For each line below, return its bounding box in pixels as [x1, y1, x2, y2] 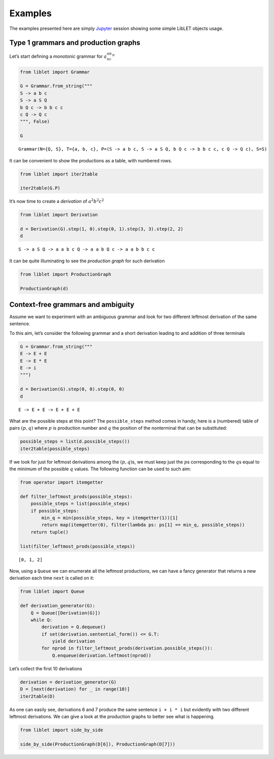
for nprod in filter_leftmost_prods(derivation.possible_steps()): [41, 645, 213, 651]
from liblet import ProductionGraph [20, 271, 112, 277]
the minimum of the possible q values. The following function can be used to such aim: [9, 466, 191, 472]
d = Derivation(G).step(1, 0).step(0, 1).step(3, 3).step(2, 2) [20, 226, 184, 232]
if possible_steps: [30, 508, 80, 513]
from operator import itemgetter [20, 479, 104, 486]
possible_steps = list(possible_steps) [30, 501, 130, 507]
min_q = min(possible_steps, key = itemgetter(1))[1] [41, 515, 178, 521]
